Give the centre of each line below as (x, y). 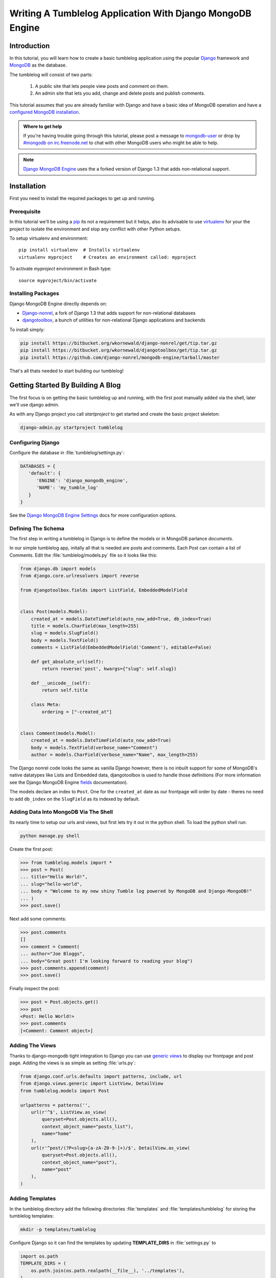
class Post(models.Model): (54, 612)
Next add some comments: (38, 919)
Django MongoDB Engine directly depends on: (58, 304)
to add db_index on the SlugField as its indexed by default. (75, 799)
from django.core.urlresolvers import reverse (79, 576)
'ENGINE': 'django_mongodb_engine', (82, 480)
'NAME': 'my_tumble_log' (68, 488)
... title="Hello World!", (54, 877)
